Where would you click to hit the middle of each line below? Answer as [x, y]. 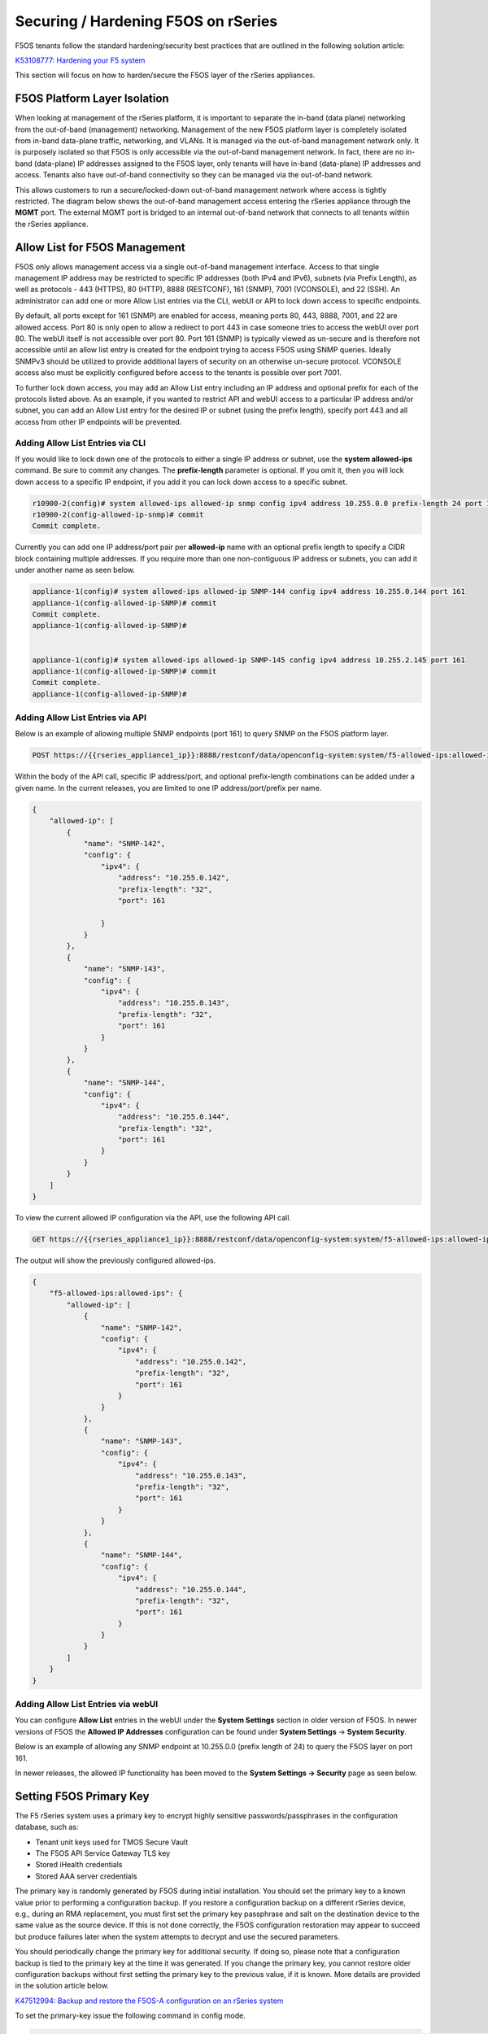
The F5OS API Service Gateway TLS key [103, 1853]
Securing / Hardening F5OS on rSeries [146, 21]
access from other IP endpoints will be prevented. [98, 421]
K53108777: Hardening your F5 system [80, 60]
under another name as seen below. [75, 570]
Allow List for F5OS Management [100, 247]
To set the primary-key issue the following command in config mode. [130, 2016]
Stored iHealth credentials [79, 1865]
